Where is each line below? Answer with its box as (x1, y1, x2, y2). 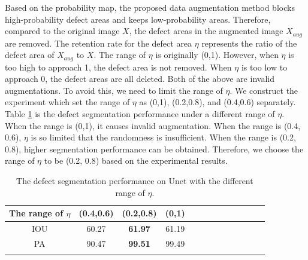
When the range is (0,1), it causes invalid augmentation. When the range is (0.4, (5, 119, 301, 131)
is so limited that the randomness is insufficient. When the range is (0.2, (31, 131, 296, 143)
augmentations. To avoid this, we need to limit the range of (5, 84, 223, 96)
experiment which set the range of (5, 96, 130, 108)
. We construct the (230, 84, 298, 96)
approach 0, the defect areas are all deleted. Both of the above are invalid (5, 72, 274, 85)
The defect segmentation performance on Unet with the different (16, 175, 253, 187)
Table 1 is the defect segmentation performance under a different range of (5, 108, 275, 120)
